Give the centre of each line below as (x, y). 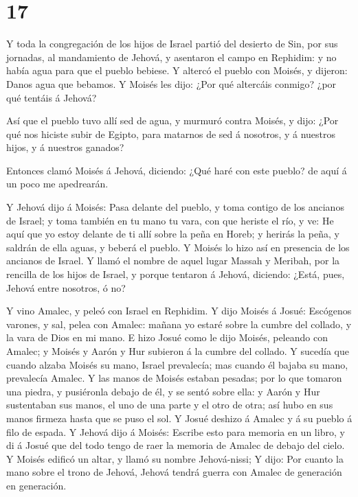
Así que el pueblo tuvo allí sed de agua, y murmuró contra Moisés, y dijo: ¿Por (172, 120)
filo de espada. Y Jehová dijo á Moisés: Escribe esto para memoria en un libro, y (176, 431)
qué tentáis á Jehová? (52, 97)
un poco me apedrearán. (57, 184)
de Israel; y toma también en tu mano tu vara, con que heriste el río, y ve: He (170, 220)
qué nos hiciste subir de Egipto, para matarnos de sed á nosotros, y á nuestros (171, 134)
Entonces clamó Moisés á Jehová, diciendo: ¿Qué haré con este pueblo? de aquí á (177, 170)
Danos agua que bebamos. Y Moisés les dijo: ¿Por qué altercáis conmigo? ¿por (171, 83)
